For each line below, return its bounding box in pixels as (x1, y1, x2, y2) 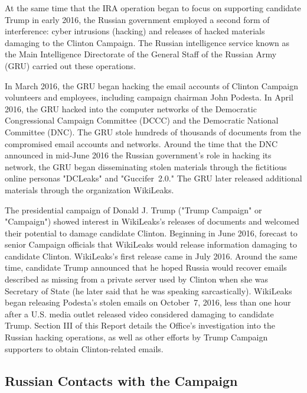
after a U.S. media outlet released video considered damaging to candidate (5, 307, 274, 320)
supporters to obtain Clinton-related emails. (5, 342, 164, 355)
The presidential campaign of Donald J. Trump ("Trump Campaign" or (5, 203, 262, 216)
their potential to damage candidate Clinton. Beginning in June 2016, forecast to (5, 226, 298, 239)
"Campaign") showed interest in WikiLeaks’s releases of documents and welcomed (5, 215, 299, 228)
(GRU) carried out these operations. (5, 59, 136, 72)
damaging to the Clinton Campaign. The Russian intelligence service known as (5, 36, 289, 48)
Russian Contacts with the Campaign (5, 371, 238, 389)
